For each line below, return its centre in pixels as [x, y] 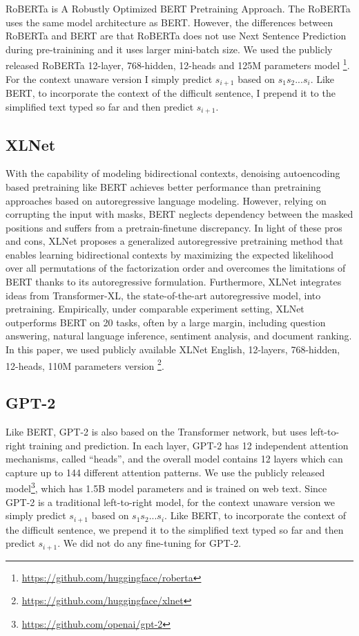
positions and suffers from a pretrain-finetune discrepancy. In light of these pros [174, 227]
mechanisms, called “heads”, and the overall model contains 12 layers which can [174, 459]
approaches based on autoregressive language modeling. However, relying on [166, 200]
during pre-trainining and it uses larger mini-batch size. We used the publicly [169, 49]
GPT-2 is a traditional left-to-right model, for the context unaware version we [171, 502]
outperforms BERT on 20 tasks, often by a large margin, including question [166, 322]
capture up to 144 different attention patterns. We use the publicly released [165, 472]
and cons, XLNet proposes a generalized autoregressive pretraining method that [175, 241]
